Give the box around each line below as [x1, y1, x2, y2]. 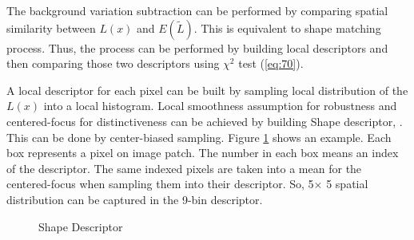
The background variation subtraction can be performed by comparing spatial [6, 2, 388, 18]
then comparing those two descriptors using [6, 55, 220, 72]
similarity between [6, 19, 96, 36]
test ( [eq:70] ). [238, 55, 304, 72]
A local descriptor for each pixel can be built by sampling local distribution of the [6, 81, 408, 98]
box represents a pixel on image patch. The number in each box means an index [6, 144, 399, 161]
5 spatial [326, 175, 368, 192]
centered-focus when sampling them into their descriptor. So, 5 [6, 175, 314, 192]
